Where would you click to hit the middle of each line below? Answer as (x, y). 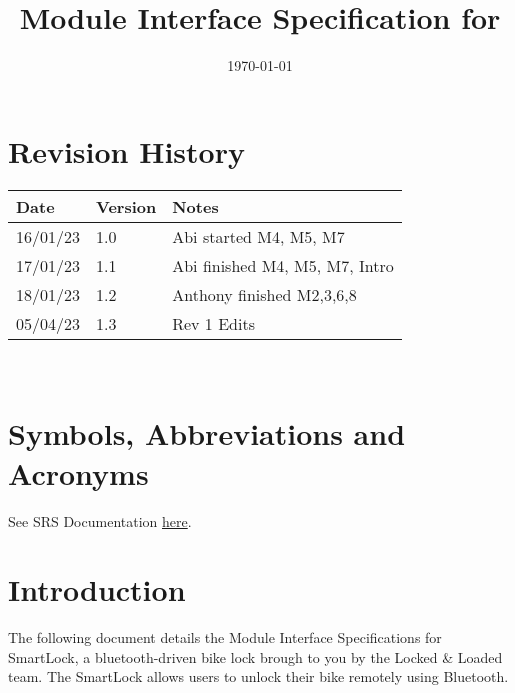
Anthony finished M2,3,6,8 (264, 294)
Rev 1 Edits (213, 323)
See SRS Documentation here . (100, 520)
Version (126, 206)
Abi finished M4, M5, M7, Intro (283, 265)
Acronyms (78, 472)
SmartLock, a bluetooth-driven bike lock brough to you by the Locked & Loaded (255, 656)
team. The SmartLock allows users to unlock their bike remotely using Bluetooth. (258, 676)
